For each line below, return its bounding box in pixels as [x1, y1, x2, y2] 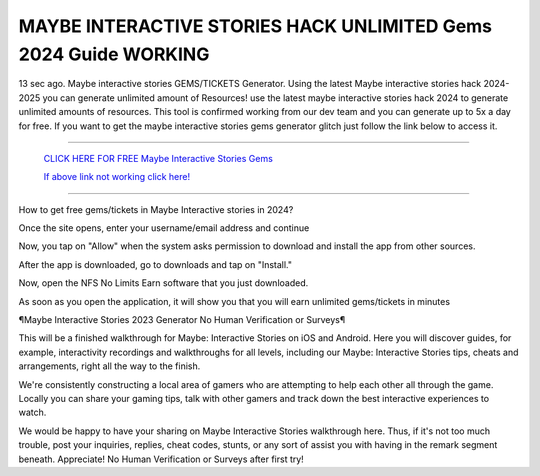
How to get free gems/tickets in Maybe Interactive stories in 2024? [18, 203, 294, 215]
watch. [18, 406, 47, 419]
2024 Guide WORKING [18, 43, 210, 65]
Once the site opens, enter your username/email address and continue [18, 222, 310, 234]
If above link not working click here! [43, 171, 191, 183]
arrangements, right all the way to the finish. [18, 360, 201, 372]
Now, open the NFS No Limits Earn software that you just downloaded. [18, 277, 309, 289]
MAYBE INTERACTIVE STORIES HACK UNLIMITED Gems [18, 15, 493, 37]
